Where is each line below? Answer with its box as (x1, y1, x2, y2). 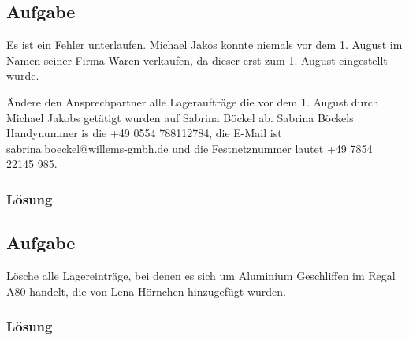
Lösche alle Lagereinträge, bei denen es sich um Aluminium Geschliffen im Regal (6, 267, 396, 283)
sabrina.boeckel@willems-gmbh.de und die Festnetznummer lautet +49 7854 (6, 140, 373, 156)
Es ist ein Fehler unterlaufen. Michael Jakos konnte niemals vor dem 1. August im (6, 36, 403, 53)
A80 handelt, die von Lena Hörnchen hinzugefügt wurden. (6, 282, 286, 299)
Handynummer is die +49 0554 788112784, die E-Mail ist (6, 125, 282, 141)
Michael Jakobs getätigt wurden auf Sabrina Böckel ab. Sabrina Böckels (6, 109, 354, 125)
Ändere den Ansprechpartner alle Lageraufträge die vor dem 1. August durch (6, 93, 379, 110)
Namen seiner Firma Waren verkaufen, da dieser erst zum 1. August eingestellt (6, 51, 388, 68)
